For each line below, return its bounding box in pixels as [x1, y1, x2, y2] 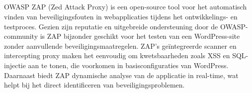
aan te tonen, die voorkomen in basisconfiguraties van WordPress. [28, 60, 229, 70]
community [4, 31, 38, 41]
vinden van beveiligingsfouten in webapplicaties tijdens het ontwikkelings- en [4, 11, 238, 21]
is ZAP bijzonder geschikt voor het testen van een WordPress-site [40, 31, 240, 41]
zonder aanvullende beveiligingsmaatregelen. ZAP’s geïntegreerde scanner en [4, 40, 237, 51]
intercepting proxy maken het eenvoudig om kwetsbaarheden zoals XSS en [4, 50, 230, 61]
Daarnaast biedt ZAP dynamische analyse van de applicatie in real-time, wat [4, 70, 239, 80]
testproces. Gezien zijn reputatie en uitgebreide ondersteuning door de [4, 21, 218, 31]
